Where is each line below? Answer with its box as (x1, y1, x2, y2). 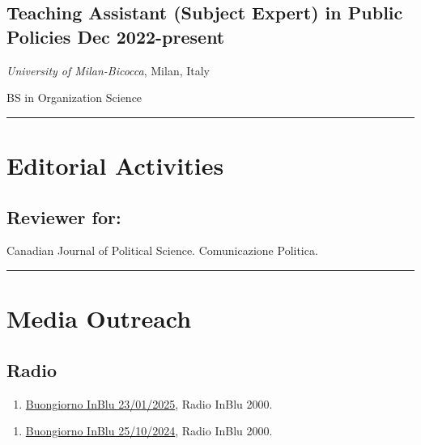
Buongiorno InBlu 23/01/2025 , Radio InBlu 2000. (25, 395, 273, 412)
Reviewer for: (6, 204, 121, 229)
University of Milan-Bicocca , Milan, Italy (6, 61, 210, 78)
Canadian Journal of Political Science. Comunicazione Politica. (6, 242, 318, 259)
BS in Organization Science (6, 89, 142, 106)
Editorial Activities (6, 148, 224, 181)
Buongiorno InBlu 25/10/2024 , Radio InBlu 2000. (25, 422, 273, 439)
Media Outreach (6, 302, 192, 335)
